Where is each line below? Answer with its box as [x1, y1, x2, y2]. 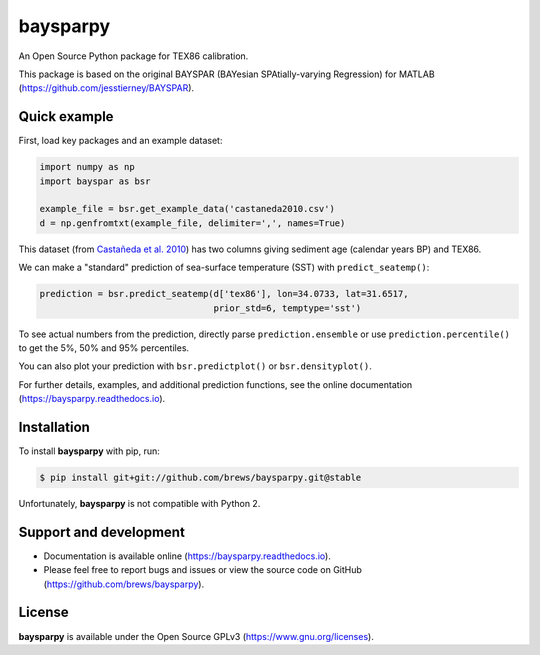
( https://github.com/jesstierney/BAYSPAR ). [18, 82, 195, 94]
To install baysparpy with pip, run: [18, 445, 160, 457]
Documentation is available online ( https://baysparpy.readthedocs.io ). [43, 550, 332, 562]
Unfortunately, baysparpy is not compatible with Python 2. [18, 497, 261, 509]
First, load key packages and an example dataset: [18, 135, 223, 147]
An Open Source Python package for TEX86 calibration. [18, 50, 249, 62]
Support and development [18, 523, 185, 540]
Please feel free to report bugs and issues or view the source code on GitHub [43, 564, 362, 576]
